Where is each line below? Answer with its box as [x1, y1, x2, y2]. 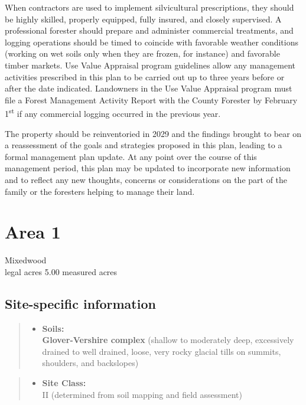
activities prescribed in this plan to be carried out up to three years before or [5, 70, 285, 83]
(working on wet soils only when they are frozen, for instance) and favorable [5, 47, 280, 60]
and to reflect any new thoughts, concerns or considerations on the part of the [5, 173, 288, 185]
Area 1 [5, 220, 61, 244]
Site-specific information [5, 294, 156, 312]
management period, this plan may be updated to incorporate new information [5, 162, 291, 174]
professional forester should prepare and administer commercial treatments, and [5, 24, 294, 37]
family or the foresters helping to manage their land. [5, 185, 195, 197]
